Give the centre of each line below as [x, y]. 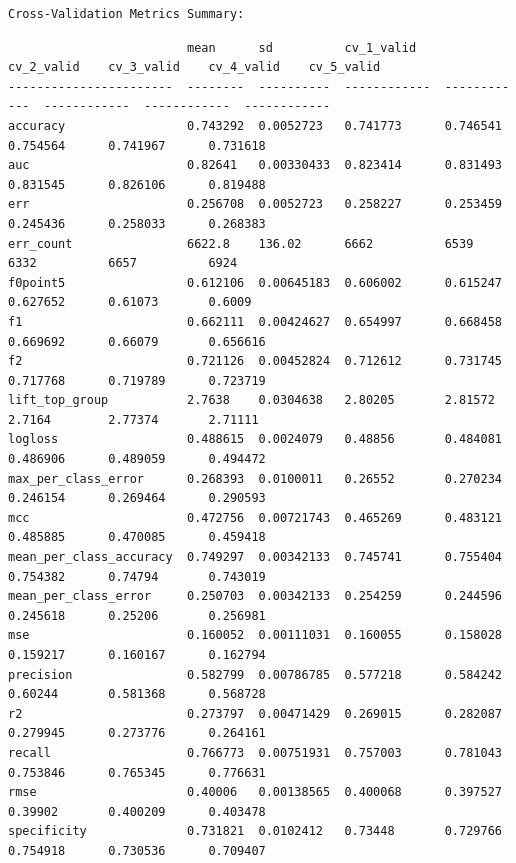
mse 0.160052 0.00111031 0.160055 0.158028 [255, 635]
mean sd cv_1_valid [301, 47]
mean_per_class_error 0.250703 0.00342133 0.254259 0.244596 [255, 596]
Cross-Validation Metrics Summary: [126, 14]
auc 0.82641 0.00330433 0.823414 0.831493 [255, 165]
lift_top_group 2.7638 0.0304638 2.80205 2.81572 [251, 400]
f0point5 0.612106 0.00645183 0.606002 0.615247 [255, 282]
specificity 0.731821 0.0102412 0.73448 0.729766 [255, 831]
